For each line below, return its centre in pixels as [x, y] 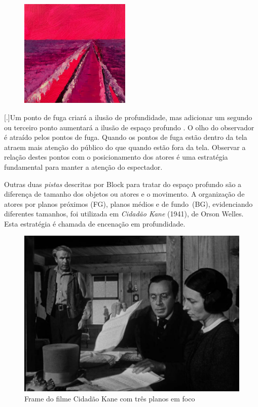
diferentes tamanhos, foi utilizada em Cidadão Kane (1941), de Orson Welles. [124, 214]
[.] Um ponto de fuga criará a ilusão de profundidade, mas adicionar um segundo [128, 117]
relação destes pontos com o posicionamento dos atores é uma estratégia [116, 157]
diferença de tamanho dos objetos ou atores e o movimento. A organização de [124, 194]
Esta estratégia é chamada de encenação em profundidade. [95, 223]
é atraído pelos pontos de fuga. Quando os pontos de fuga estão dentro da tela [126, 137]
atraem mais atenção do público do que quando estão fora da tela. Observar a [125, 147]
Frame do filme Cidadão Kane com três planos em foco [110, 398]
